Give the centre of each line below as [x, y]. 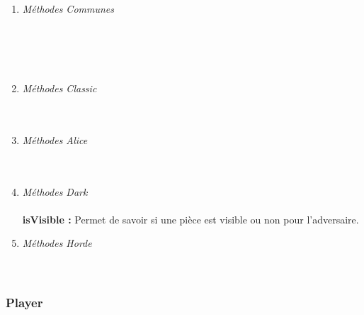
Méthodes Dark [55, 191]
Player [24, 303]
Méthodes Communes [68, 9]
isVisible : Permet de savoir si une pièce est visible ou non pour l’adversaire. [190, 219]
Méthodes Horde [57, 243]
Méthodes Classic [59, 88]
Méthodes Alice [55, 139]
